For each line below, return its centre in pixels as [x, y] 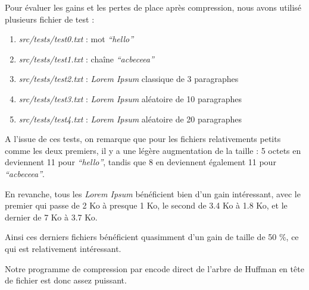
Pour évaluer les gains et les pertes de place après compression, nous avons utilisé [153, 7]
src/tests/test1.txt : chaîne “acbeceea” [86, 59]
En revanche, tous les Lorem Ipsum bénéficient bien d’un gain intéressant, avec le [153, 193]
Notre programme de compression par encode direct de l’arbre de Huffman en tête [154, 268]
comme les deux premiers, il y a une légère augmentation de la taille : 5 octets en [153, 150]
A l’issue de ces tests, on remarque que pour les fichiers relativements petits [143, 139]
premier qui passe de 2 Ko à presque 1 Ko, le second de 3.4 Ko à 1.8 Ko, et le [146, 205]
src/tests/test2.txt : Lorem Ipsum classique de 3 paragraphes [129, 79]
